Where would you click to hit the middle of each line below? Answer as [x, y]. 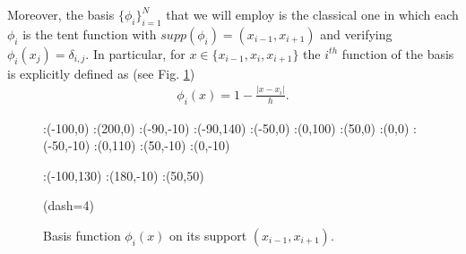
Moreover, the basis [61, 14]
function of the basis [398, 53]
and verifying [356, 34]
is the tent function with [90, 34]
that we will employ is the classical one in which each [312, 14]
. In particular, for [135, 53]
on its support [208, 235]
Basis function [82, 235]
